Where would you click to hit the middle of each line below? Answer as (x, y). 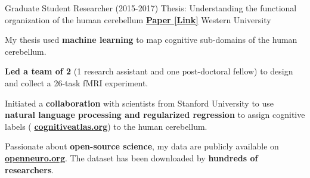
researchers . (30, 169)
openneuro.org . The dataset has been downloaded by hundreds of (131, 157)
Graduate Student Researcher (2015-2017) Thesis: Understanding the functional (151, 8)
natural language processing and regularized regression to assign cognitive (155, 115)
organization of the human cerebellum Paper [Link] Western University (138, 19)
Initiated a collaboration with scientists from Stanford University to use (139, 103)
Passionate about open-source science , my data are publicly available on (142, 146)
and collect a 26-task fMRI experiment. (77, 82)
